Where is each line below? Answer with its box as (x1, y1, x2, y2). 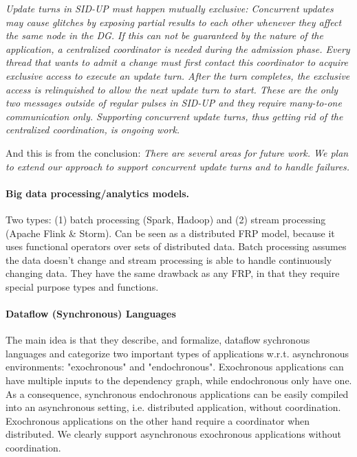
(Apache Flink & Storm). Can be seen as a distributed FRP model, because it (6, 225, 335, 240)
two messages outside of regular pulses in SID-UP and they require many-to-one (6, 96, 342, 110)
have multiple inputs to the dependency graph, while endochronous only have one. (6, 373, 352, 388)
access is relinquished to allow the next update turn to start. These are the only (6, 82, 338, 96)
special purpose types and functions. (6, 279, 159, 293)
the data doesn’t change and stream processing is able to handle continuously (6, 252, 332, 267)
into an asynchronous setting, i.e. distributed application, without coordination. (6, 400, 341, 414)
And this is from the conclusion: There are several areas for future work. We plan (6, 145, 349, 159)
